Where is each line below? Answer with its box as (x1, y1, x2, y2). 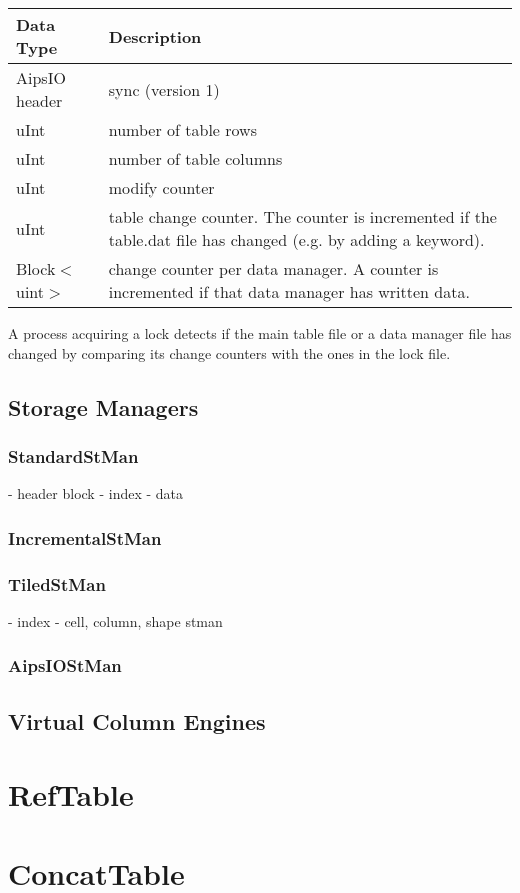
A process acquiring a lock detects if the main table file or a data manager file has (8, 323, 512, 343)
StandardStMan (8, 443, 139, 468)
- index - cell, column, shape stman (8, 610, 223, 631)
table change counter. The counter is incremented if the (108, 205, 497, 228)
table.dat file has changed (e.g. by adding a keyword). (108, 228, 485, 251)
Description (108, 24, 202, 48)
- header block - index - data (8, 483, 184, 504)
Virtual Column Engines (8, 705, 266, 736)
